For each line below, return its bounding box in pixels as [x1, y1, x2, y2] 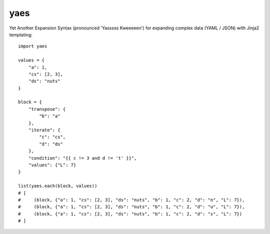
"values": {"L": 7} [28, 162, 76, 168]
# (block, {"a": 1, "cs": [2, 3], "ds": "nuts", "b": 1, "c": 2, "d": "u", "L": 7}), [18, 204, 245, 210]
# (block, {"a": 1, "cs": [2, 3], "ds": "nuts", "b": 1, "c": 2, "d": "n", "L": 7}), [18, 197, 245, 203]
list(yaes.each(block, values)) [18, 183, 97, 189]
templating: [9, 31, 32, 37]
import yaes [18, 43, 47, 49]
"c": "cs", [39, 134, 66, 140]
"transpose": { [28, 106, 66, 112]
